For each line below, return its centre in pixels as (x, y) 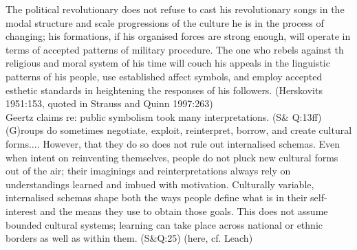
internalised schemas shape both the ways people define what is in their (156, 197)
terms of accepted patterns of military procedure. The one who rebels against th (175, 49)
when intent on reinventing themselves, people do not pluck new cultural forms (172, 157)
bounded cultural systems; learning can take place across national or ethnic (164, 224)
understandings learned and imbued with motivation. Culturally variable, (160, 184)
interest (21, 211)
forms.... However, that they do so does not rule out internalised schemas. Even (173, 143)
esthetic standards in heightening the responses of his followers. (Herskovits (164, 90)
